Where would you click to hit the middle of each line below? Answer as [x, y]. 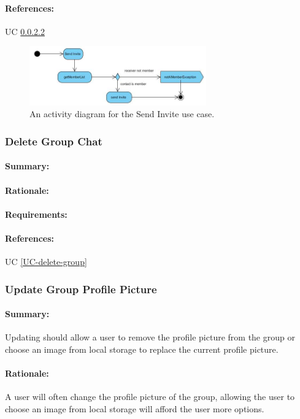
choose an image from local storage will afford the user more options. [135, 408]
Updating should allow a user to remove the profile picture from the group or [150, 337]
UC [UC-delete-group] [46, 262]
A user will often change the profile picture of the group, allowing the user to [150, 397]
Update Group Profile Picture [81, 289]
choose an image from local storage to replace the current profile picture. [142, 349]
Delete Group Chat [54, 141]
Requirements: [36, 214]
